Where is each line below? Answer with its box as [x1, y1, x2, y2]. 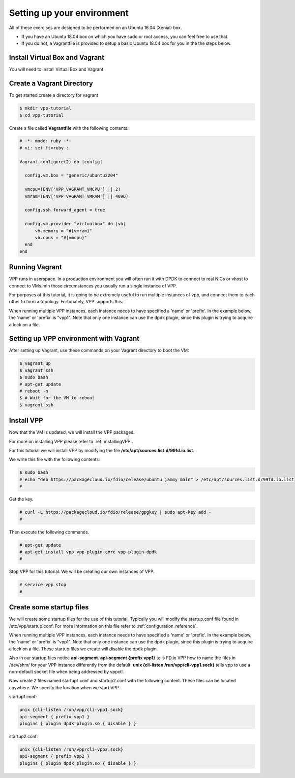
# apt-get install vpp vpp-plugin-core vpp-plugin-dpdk [19, 549, 157, 555]
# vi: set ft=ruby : [19, 145, 69, 150]
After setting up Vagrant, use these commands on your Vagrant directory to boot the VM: [9, 348, 189, 354]
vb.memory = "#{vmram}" [35, 228, 92, 234]
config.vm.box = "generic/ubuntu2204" [25, 173, 118, 178]
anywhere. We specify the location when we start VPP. [9, 684, 120, 690]
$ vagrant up [19, 360, 51, 366]
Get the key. [9, 496, 34, 502]
